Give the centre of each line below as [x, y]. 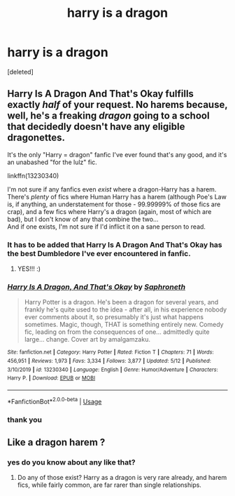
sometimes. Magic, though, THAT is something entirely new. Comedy [124, 325]
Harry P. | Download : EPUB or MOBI [51, 378]
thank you [25, 420]
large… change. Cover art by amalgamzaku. [87, 340]
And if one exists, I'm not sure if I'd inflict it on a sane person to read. [107, 227]
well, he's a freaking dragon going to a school [108, 116]
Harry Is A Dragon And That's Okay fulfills [101, 94]
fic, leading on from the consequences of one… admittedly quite [117, 332]
